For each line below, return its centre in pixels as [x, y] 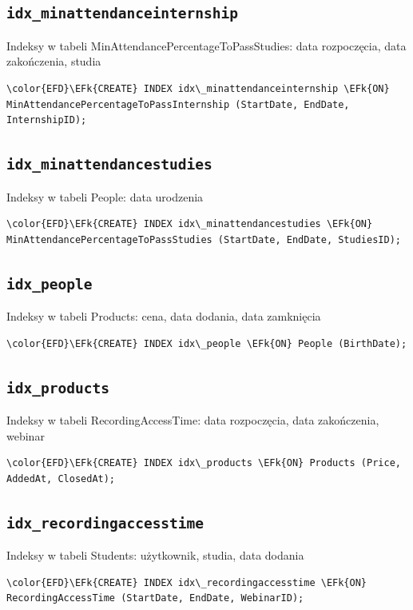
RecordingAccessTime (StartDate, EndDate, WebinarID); [155, 598]
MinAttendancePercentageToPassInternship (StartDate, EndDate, [178, 104]
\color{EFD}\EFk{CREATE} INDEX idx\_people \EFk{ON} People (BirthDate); [207, 343]
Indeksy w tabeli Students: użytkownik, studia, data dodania [155, 555]
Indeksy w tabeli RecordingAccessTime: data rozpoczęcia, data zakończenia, [193, 420]
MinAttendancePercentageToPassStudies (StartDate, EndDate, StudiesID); [204, 239]
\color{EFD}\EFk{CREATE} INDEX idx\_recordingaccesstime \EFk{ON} [187, 582]
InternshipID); [47, 120]
